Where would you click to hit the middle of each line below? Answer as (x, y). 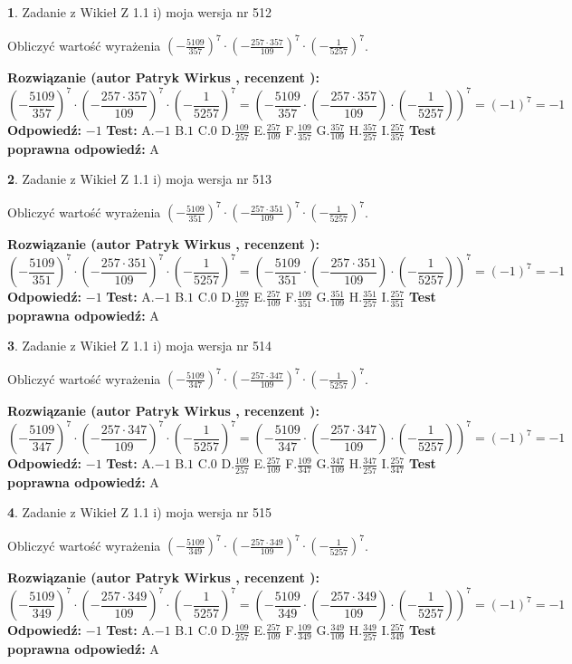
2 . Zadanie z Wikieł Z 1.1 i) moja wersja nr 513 (140, 179)
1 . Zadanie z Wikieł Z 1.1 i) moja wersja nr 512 (140, 12)
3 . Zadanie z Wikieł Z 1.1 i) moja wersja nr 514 (140, 346)
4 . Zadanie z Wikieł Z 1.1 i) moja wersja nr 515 (140, 512)
